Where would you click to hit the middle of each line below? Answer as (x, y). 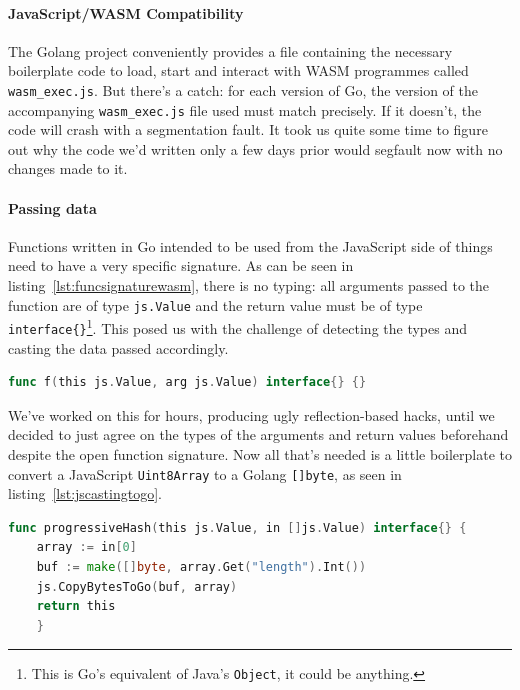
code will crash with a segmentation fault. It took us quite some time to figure (248, 129)
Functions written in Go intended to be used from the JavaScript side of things (250, 245)
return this (76, 606)
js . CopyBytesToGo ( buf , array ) (137, 586)
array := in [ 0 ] (86, 547)
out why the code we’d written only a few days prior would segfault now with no (255, 148)
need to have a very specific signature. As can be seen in (181, 265)
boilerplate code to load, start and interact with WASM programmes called (238, 70)
